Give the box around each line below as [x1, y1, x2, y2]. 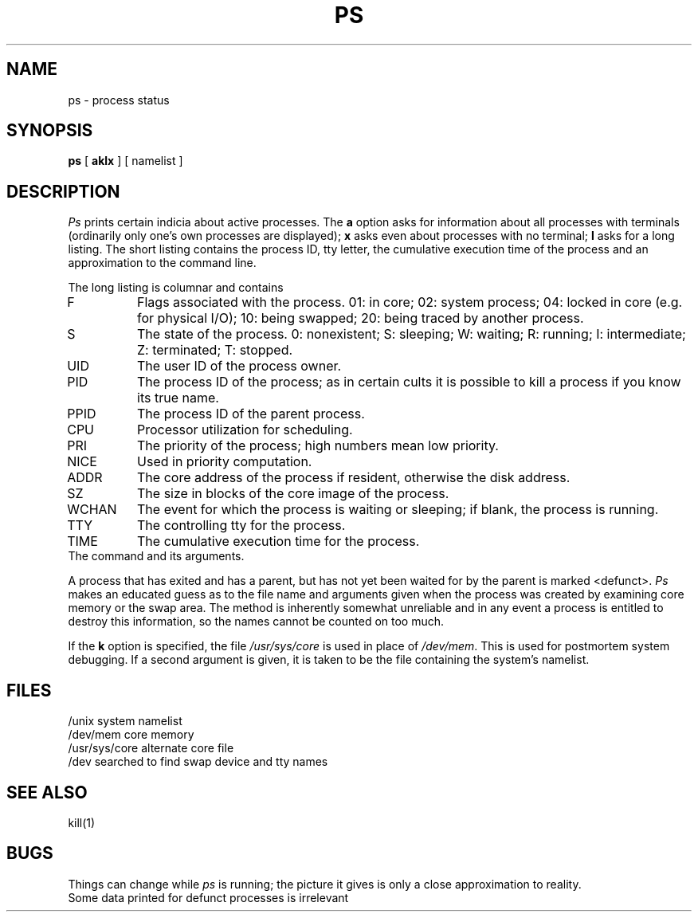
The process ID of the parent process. [137, 406, 365, 422]
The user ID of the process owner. [137, 358, 342, 375]
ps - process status [68, 92, 170, 107]
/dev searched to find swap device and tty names [68, 755, 328, 769]
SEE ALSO [6, 782, 88, 802]
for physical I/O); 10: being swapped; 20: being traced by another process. [137, 310, 584, 327]
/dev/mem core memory [68, 728, 194, 742]
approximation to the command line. [68, 256, 257, 270]
